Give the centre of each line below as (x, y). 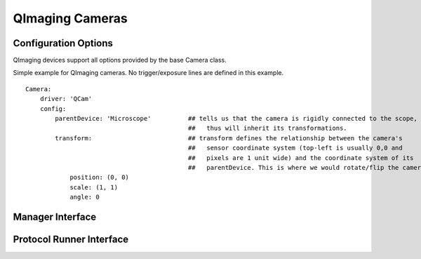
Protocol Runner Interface (71, 239)
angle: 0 (85, 197)
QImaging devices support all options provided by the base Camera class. (120, 60)
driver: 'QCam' (66, 99)
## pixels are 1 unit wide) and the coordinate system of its (301, 158)
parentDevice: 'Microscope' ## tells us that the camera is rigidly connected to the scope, (236, 119)
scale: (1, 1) (94, 187)
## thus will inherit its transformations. (267, 128)
